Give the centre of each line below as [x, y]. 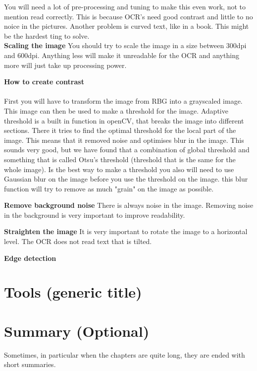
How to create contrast [44, 82]
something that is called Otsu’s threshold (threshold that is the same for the [120, 159]
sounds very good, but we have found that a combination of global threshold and [127, 150]
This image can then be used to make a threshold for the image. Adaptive [116, 110]
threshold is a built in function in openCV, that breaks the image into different [124, 120]
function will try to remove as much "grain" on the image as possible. [109, 188]
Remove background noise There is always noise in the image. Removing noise [129, 205]
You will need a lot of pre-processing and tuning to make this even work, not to [125, 6]
